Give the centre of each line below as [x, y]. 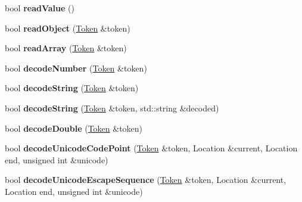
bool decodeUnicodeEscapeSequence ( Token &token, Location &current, [146, 180]
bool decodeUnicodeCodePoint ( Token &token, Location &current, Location [151, 148]
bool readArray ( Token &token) [66, 48]
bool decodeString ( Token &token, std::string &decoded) [112, 108]
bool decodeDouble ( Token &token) [74, 128]
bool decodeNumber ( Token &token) [76, 68]
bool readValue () [40, 8]
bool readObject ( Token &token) [68, 28]
